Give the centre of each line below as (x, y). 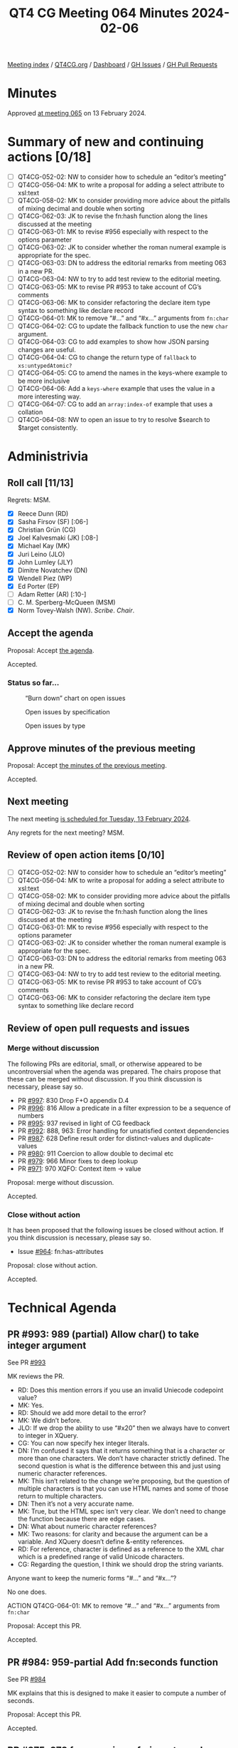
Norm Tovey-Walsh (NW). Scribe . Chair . (76, 610)
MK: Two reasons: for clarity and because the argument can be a (113, 1534)
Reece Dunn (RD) (43, 514)
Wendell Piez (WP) (45, 578)
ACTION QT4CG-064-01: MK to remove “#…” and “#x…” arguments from (114, 1606)
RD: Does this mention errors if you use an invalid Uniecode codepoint (120, 1390)
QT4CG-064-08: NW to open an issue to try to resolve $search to (114, 420)
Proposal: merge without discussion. (61, 1182)
